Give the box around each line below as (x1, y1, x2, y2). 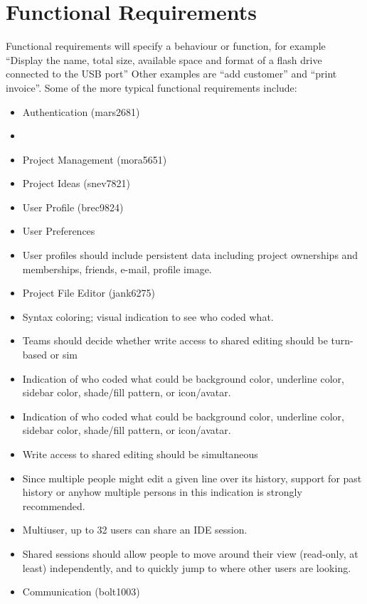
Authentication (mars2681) (22, 104, 140, 119)
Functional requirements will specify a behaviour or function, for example (6, 38, 326, 53)
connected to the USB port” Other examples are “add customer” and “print (6, 66, 337, 81)
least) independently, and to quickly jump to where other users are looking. (22, 560, 351, 575)
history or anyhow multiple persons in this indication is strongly (22, 484, 302, 499)
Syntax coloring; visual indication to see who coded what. (22, 309, 274, 324)
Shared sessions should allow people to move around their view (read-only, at (22, 546, 358, 561)
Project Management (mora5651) (22, 152, 167, 166)
